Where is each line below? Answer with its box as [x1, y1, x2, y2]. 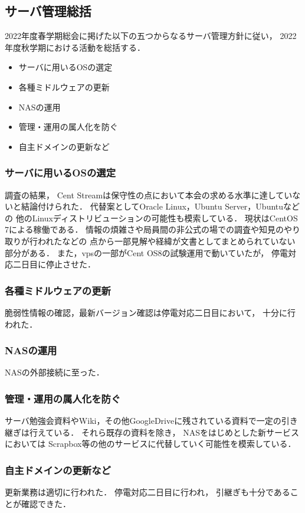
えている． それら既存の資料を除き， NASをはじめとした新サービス [37, 426, 299, 438]
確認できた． [21, 497, 71, 509]
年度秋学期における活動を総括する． [5, 41, 145, 53]
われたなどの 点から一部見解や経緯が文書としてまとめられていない [37, 234, 296, 247]
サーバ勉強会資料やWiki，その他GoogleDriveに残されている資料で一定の [5, 414, 281, 427]
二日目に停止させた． [12, 258, 96, 270]
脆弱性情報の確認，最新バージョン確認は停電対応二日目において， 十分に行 [5, 306, 296, 318]
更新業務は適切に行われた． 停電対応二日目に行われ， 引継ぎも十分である [5, 486, 290, 498]
